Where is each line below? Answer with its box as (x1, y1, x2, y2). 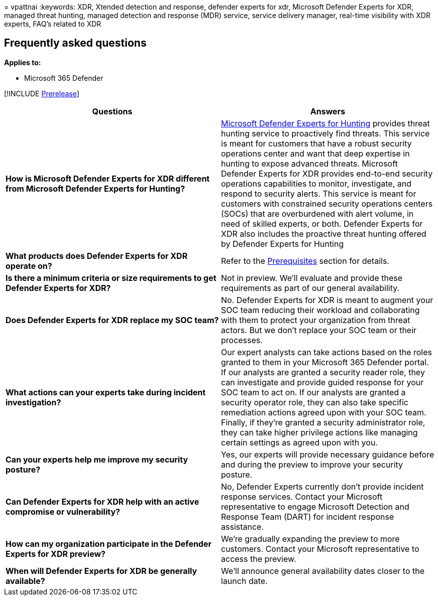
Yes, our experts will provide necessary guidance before (221, 449, 434, 460)
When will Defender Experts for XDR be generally (6, 565, 197, 576)
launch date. (221, 575, 268, 586)
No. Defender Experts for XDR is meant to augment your (221, 294, 433, 305)
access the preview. (221, 553, 296, 564)
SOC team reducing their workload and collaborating (221, 305, 420, 315)
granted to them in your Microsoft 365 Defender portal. (221, 357, 429, 367)
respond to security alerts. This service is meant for (221, 188, 416, 199)
